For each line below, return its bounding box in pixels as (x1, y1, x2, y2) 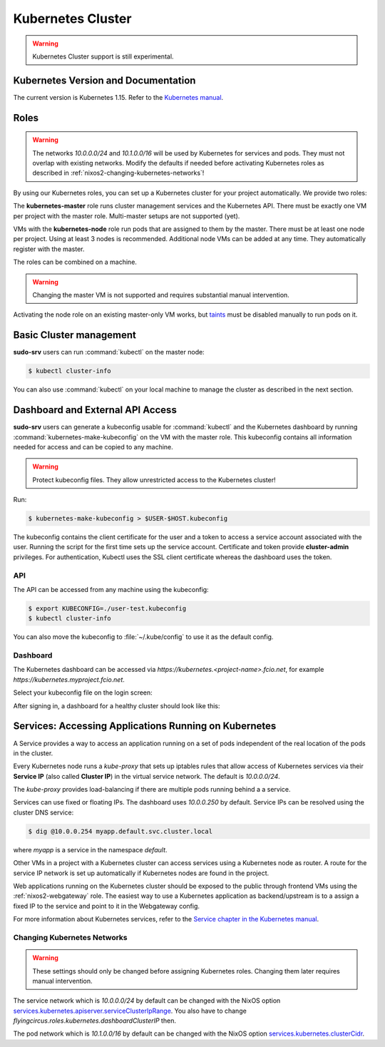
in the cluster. (13, 749, 53, 757)
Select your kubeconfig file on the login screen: (13, 688, 153, 697)
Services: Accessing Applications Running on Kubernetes (13, 720, 277, 732)
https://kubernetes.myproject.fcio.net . (13, 675, 125, 684)
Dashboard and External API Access (13, 404, 178, 417)
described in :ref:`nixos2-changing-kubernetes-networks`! (32, 168, 205, 178)
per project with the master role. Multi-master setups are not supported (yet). (13, 211, 240, 220)
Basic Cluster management (13, 329, 137, 342)
